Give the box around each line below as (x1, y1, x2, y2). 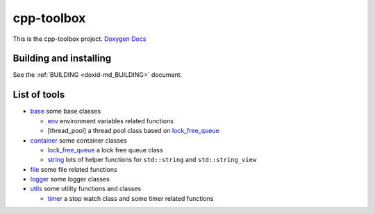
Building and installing (12, 53, 111, 64)
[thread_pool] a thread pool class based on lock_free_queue (47, 127, 219, 135)
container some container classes (30, 136, 128, 145)
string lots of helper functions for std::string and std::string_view (47, 156, 257, 164)
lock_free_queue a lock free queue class (47, 145, 163, 154)
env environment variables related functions (47, 116, 174, 125)
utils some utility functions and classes (30, 184, 142, 193)
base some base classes (30, 107, 101, 116)
